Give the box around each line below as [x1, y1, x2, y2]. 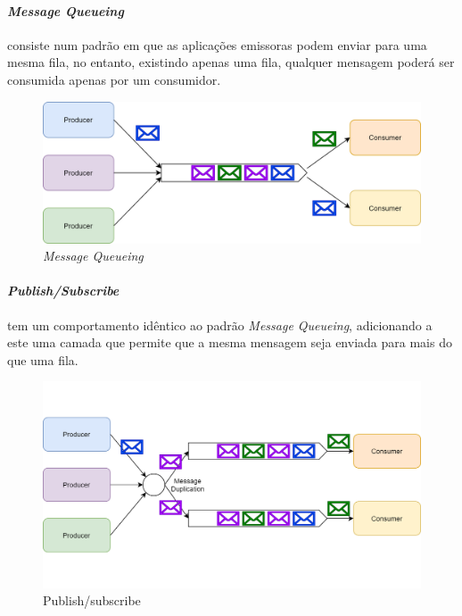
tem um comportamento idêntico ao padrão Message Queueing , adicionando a [7, 315, 433, 334]
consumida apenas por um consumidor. [7, 70, 221, 88]
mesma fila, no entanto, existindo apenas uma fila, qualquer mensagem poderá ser [7, 53, 455, 71]
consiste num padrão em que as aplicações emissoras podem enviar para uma [7, 35, 427, 54]
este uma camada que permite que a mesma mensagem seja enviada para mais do [7, 333, 452, 352]
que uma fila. [7, 350, 78, 369]
